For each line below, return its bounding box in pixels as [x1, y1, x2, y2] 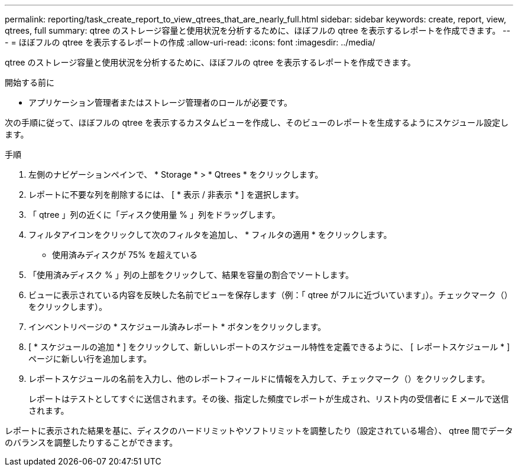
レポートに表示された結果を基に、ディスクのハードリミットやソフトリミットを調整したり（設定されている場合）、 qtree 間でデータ [5, 426, 513, 436]
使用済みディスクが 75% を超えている [52, 250, 198, 260]
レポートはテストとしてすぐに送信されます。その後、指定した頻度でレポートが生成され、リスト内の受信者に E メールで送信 [28, 394, 509, 404]
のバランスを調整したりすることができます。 [5, 437, 178, 447]
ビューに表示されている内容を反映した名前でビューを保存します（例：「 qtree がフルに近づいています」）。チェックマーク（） [28, 290, 513, 300]
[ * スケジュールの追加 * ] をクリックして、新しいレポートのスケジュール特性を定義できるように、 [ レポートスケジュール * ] [28, 342, 510, 352]
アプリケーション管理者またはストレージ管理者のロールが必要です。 [28, 97, 293, 107]
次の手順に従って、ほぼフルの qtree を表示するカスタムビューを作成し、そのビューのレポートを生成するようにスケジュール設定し [5, 117, 509, 127]
